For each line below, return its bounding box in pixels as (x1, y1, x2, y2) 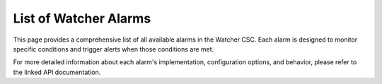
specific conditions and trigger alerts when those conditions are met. (13, 44, 214, 53)
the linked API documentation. (13, 68, 101, 76)
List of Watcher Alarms (13, 11, 151, 26)
